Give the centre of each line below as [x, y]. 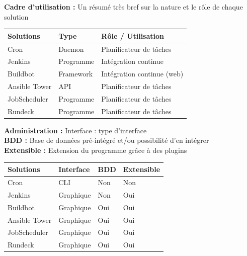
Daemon [71, 49]
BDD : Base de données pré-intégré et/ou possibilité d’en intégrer [107, 140]
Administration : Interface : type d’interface [75, 130]
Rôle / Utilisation [133, 35]
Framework [76, 74]
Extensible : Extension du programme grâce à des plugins [96, 150]
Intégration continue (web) [142, 74]
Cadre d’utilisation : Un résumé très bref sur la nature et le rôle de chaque [123, 7]
